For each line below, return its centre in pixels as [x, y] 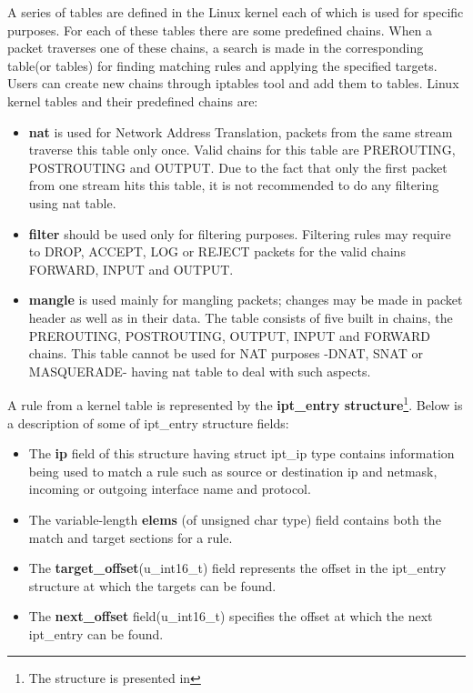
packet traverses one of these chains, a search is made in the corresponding [216, 48]
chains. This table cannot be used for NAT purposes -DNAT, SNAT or [226, 353]
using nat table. [72, 202]
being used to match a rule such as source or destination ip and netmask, [233, 471]
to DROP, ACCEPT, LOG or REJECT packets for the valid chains [217, 251]
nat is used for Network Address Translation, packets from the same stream [241, 131]
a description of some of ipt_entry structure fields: [148, 422]
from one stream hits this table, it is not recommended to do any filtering [234, 185]
